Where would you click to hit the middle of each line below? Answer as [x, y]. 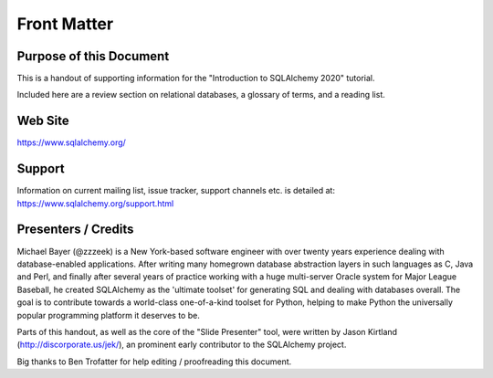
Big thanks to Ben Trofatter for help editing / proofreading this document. [154, 362]
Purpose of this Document [93, 56]
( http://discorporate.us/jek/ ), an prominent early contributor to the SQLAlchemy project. [182, 345]
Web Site [43, 121]
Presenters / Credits [75, 230]
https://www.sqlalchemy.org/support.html [95, 203]
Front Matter [65, 24]
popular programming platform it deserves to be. [108, 315]
